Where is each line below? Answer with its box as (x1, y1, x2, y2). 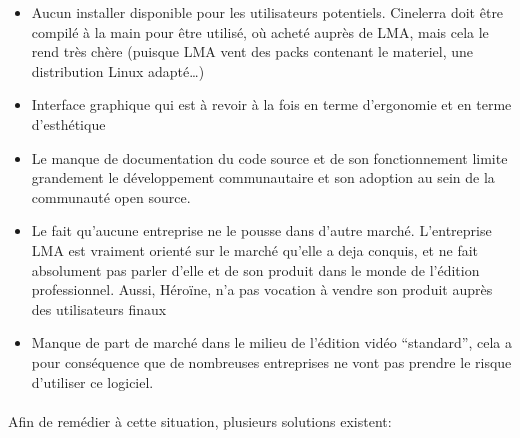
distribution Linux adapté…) (31, 60, 205, 81)
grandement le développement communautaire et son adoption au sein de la (31, 167, 495, 188)
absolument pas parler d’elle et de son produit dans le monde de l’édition (31, 259, 480, 280)
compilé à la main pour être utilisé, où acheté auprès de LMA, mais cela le (31, 21, 489, 42)
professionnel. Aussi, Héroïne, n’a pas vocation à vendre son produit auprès (31, 279, 493, 300)
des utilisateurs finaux (31, 298, 167, 319)
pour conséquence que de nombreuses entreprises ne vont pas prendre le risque (31, 351, 512, 372)
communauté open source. (31, 186, 191, 207)
